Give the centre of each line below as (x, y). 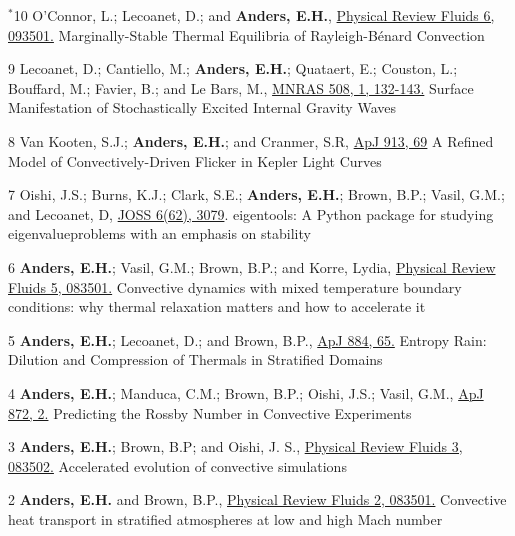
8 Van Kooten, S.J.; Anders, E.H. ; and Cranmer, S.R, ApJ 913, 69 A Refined (251, 140)
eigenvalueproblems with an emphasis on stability (159, 233)
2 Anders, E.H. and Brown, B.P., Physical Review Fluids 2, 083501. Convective (257, 499)
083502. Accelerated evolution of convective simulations (177, 465)
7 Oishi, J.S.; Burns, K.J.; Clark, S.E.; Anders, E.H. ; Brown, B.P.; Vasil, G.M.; (256, 194)
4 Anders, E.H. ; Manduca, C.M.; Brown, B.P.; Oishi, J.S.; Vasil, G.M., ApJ (246, 392)
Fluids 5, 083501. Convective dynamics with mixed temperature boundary (235, 286)
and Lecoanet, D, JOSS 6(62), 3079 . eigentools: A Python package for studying (251, 213)
